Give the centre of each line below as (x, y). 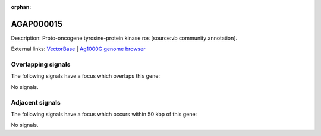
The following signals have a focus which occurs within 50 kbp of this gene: (104, 114)
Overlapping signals (41, 64)
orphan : (21, 7)
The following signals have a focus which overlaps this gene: (86, 76)
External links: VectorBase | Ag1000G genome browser (78, 49)
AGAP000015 (37, 24)
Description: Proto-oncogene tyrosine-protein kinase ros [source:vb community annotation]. (124, 38)
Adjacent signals (36, 102)
